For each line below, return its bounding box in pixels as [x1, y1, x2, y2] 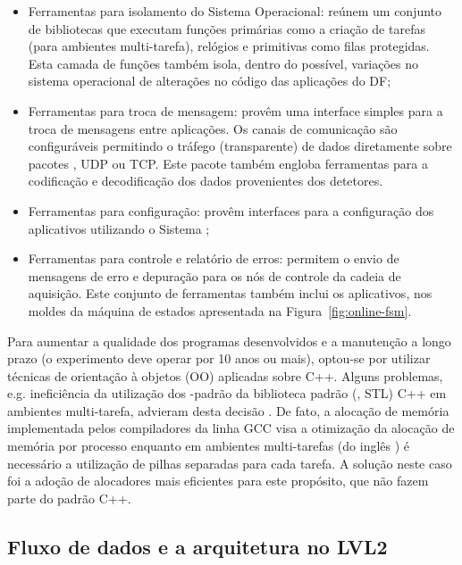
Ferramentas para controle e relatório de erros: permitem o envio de [28, 249, 399, 268]
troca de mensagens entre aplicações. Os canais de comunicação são [28, 119, 398, 137]
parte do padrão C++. [7, 488, 131, 507]
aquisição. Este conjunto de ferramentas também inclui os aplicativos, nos [28, 284, 433, 303]
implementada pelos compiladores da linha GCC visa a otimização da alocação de [7, 419, 455, 437]
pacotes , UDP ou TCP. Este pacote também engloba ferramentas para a [28, 154, 428, 172]
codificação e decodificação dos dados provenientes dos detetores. [28, 171, 383, 190]
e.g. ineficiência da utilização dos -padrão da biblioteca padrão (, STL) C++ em [7, 384, 447, 403]
